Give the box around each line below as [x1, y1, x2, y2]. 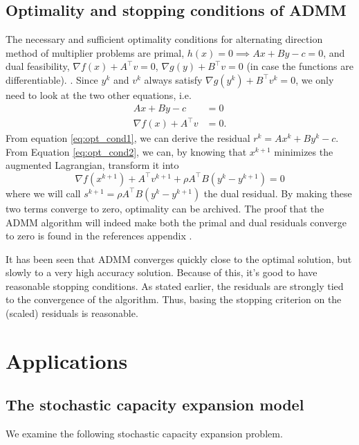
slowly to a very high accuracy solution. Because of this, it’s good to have [6, 265, 317, 280]
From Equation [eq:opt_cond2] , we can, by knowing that [6, 144, 247, 158]
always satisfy [144, 72, 203, 87]
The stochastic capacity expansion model [6, 394, 304, 415]
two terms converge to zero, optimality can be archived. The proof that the [6, 201, 324, 215]
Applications [6, 346, 128, 374]
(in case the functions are [246, 59, 353, 73]
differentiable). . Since [6, 72, 98, 87]
